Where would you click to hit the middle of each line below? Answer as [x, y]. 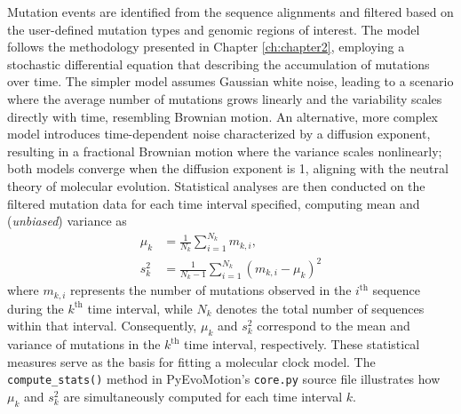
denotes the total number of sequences [320, 308]
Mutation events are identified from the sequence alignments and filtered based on [230, 12]
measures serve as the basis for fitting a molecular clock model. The [191, 361]
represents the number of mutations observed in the [211, 290]
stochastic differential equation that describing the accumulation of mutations [219, 64]
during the [36, 308]
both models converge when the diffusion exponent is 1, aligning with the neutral [228, 168]
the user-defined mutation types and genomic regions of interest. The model [214, 29]
